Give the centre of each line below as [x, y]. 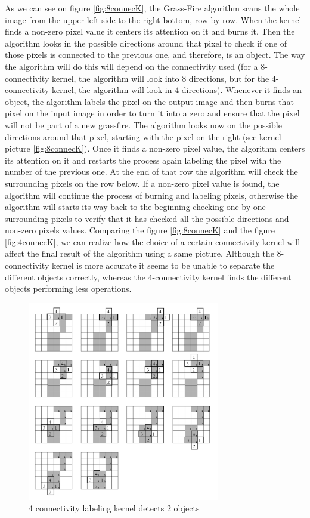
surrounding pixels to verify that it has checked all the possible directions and [147, 218]
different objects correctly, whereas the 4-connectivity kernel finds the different [148, 277]
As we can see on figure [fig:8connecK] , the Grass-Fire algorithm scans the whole [152, 8]
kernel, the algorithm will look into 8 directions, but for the [160, 78]
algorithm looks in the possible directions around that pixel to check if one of [146, 43]
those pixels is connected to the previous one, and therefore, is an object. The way [155, 55]
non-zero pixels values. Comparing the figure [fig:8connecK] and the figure [140, 230]
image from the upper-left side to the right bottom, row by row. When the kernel [153, 19]
